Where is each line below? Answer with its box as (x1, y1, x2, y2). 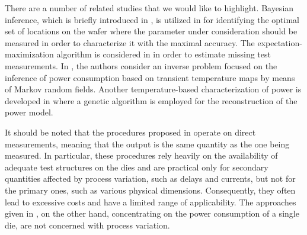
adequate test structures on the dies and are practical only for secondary (5, 160, 268, 173)
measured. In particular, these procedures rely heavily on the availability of (5, 149, 278, 162)
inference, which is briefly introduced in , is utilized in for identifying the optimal (5, 13, 299, 25)
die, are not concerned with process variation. (5, 218, 170, 231)
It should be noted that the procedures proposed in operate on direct (5, 125, 256, 138)
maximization (5, 48, 54, 60)
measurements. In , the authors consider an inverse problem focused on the (5, 59, 277, 72)
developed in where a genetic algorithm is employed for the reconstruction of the (5, 94, 298, 107)
